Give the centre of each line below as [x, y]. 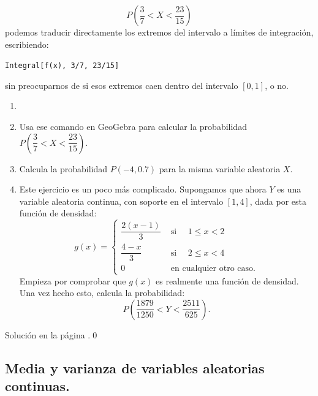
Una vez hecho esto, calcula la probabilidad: [102, 293]
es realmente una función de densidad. [227, 280]
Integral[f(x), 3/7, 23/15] [62, 66]
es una [289, 189]
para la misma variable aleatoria [220, 168]
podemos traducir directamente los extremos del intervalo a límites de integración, [159, 32]
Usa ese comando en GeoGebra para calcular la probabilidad [133, 127]
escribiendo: [27, 44]
